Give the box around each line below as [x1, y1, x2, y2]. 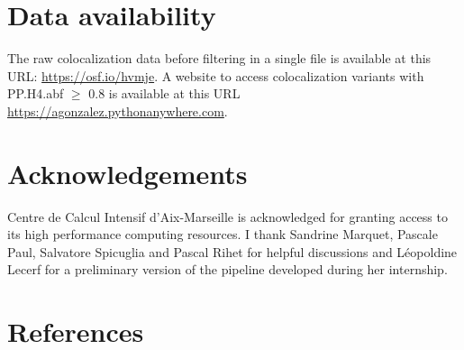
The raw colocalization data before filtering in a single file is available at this [7, 49, 432, 68]
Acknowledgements [7, 154, 248, 191]
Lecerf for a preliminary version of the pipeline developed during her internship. [7, 260, 448, 279]
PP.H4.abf [7, 84, 64, 103]
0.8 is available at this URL [88, 84, 241, 103]
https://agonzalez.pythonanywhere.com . [7, 101, 228, 120]
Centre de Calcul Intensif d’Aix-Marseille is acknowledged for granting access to [7, 207, 448, 226]
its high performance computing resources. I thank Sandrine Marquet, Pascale [7, 225, 438, 244]
